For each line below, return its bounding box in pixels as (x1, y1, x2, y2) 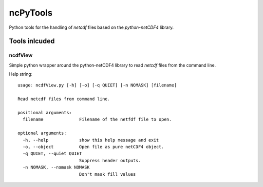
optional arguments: (18, 130, 67, 136)
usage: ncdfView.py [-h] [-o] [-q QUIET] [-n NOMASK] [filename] (18, 83, 177, 88)
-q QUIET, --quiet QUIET (22, 151, 82, 156)
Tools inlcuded (9, 37, 55, 45)
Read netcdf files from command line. (18, 96, 111, 102)
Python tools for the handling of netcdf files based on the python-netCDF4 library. (9, 24, 174, 30)
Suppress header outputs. (79, 158, 141, 163)
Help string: (9, 71, 33, 77)
